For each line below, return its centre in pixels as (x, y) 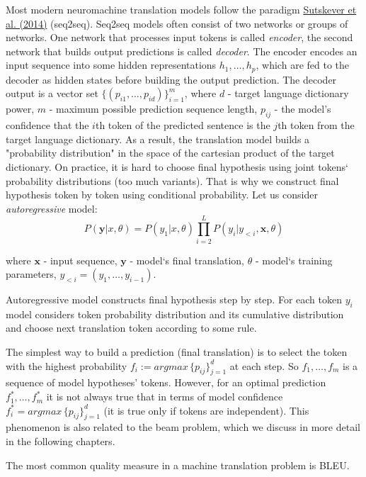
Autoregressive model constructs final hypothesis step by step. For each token (174, 299)
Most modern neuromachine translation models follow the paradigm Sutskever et (181, 9)
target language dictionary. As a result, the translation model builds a (158, 139)
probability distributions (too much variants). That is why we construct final (172, 180)
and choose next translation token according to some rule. (131, 328)
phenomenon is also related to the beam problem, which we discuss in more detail (183, 427)
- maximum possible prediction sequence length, (153, 109)
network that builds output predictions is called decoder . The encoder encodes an (182, 51)
